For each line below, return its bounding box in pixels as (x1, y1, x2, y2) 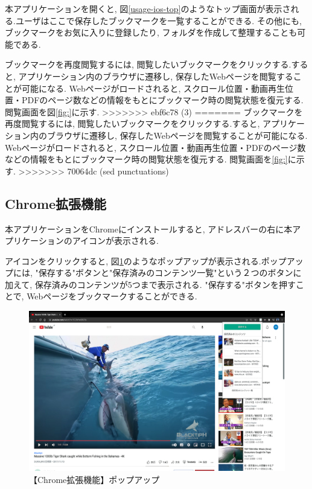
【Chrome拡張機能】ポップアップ (29, 473, 160, 485)
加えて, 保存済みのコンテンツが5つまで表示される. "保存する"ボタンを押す (5, 278, 296, 290)
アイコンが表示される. (72, 234, 159, 247)
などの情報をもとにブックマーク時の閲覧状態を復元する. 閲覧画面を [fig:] (5, 153, 288, 165)
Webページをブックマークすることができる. (27, 290, 197, 302)
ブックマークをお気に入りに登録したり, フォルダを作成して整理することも (5, 26, 298, 39)
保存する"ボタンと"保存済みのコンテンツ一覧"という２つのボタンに (38, 266, 302, 279)
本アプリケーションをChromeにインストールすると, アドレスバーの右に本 (5, 222, 293, 235)
